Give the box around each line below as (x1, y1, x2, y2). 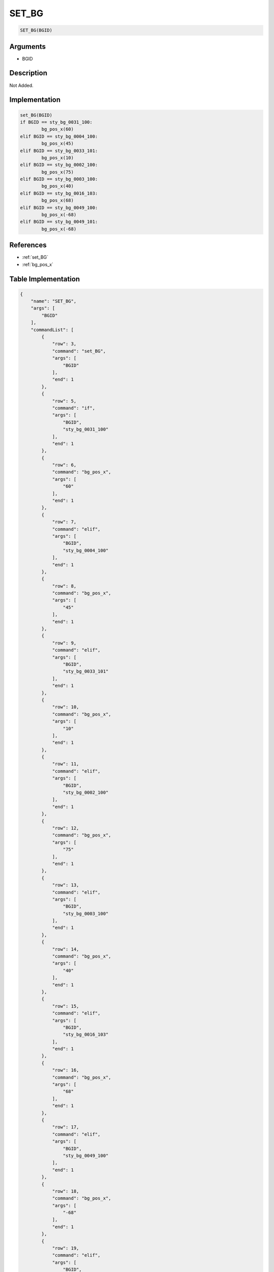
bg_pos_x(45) (41, 140, 74, 147)
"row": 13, (52, 882, 80, 888)
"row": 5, (52, 398, 77, 404)
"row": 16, (52, 1067, 80, 1073)
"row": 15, (52, 1003, 80, 1009)
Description (9, 69, 48, 77)
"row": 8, (52, 583, 77, 589)
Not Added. (9, 82, 34, 89)
